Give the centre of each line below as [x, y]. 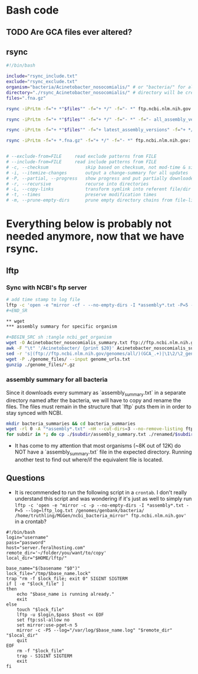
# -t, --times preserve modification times [82, 195]
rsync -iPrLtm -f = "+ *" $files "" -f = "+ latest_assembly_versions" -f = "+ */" [101, 130]
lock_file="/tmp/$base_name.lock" [49, 573]
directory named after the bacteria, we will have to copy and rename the [94, 400]
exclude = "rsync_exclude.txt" [42, 82]
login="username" [27, 537]
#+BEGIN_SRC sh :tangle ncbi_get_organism [59, 337]
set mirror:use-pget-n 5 [47, 625]
